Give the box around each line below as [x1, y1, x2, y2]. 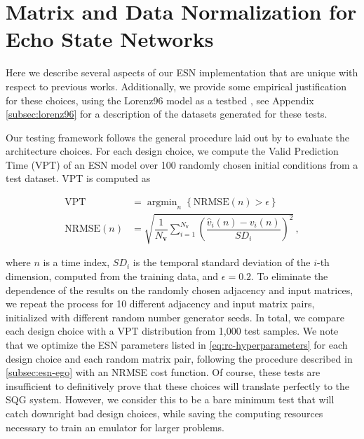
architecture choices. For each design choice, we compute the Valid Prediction [6, 144, 339, 158]
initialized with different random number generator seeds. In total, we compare [6, 309, 344, 324]
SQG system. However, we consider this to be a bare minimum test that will [6, 392, 335, 407]
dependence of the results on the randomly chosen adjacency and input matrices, [6, 282, 353, 297]
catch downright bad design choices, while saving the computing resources [6, 406, 323, 420]
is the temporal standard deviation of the [133, 255, 311, 270]
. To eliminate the [251, 269, 328, 284]
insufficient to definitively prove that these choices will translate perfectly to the [6, 378, 350, 393]
